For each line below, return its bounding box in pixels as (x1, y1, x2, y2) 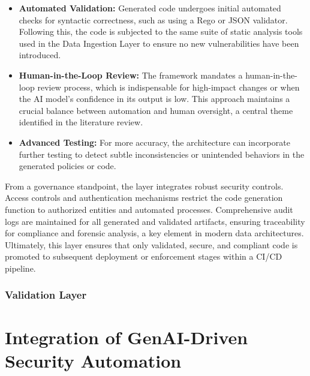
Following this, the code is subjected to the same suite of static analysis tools (19, 25, 303, 38)
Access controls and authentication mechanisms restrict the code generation (5, 191, 283, 204)
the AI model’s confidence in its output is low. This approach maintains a (19, 92, 290, 105)
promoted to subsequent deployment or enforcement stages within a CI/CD (5, 250, 282, 263)
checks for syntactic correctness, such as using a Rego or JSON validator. (19, 13, 288, 26)
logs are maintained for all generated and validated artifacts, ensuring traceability (5, 215, 305, 227)
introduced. (19, 49, 61, 61)
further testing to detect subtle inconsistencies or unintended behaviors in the (19, 148, 305, 160)
